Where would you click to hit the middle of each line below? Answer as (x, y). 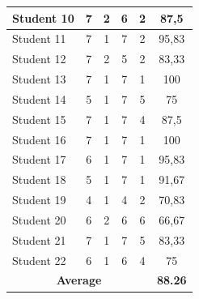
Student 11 (39, 38)
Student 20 (39, 219)
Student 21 (39, 239)
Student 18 (39, 179)
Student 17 (39, 159)
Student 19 (39, 200)
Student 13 (39, 79)
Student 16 (39, 139)
